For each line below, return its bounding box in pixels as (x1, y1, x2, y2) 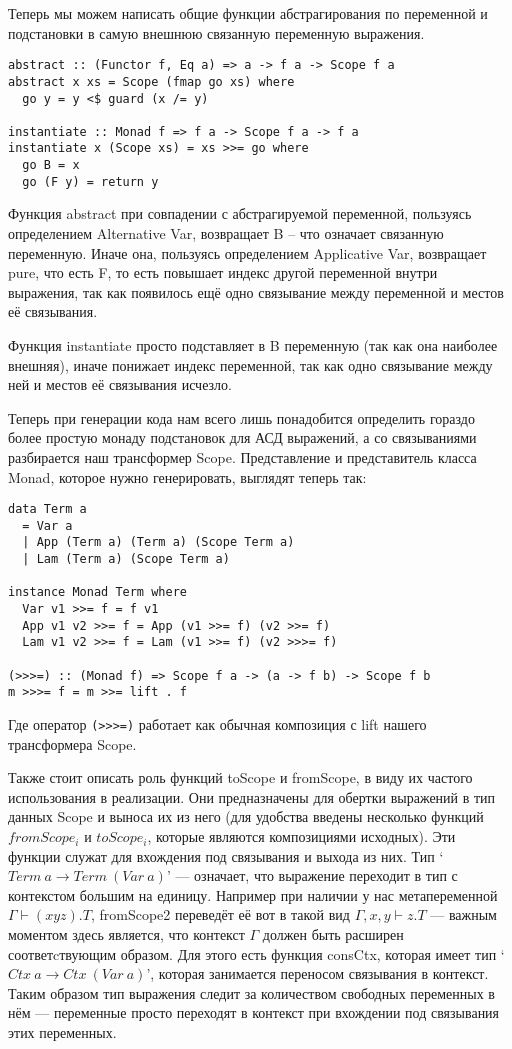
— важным (430, 904, 497, 925)
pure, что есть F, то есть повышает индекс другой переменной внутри (8, 262, 438, 283)
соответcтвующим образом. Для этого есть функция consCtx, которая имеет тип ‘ (8, 943, 505, 964)
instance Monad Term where (8, 585, 187, 600)
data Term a (8, 502, 87, 517)
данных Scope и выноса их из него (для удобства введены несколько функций (8, 806, 484, 827)
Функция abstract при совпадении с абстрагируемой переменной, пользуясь (8, 203, 472, 224)
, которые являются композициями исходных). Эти (147, 826, 456, 847)
